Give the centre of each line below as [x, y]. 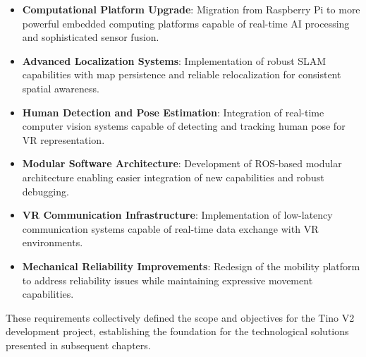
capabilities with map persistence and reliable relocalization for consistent [182, 74]
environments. [53, 242]
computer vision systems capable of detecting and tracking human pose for [184, 126]
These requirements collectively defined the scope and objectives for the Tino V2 [180, 317]
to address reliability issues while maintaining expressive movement [167, 280]
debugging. [45, 191]
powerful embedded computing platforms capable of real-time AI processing [186, 23]
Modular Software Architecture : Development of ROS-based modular [182, 163]
